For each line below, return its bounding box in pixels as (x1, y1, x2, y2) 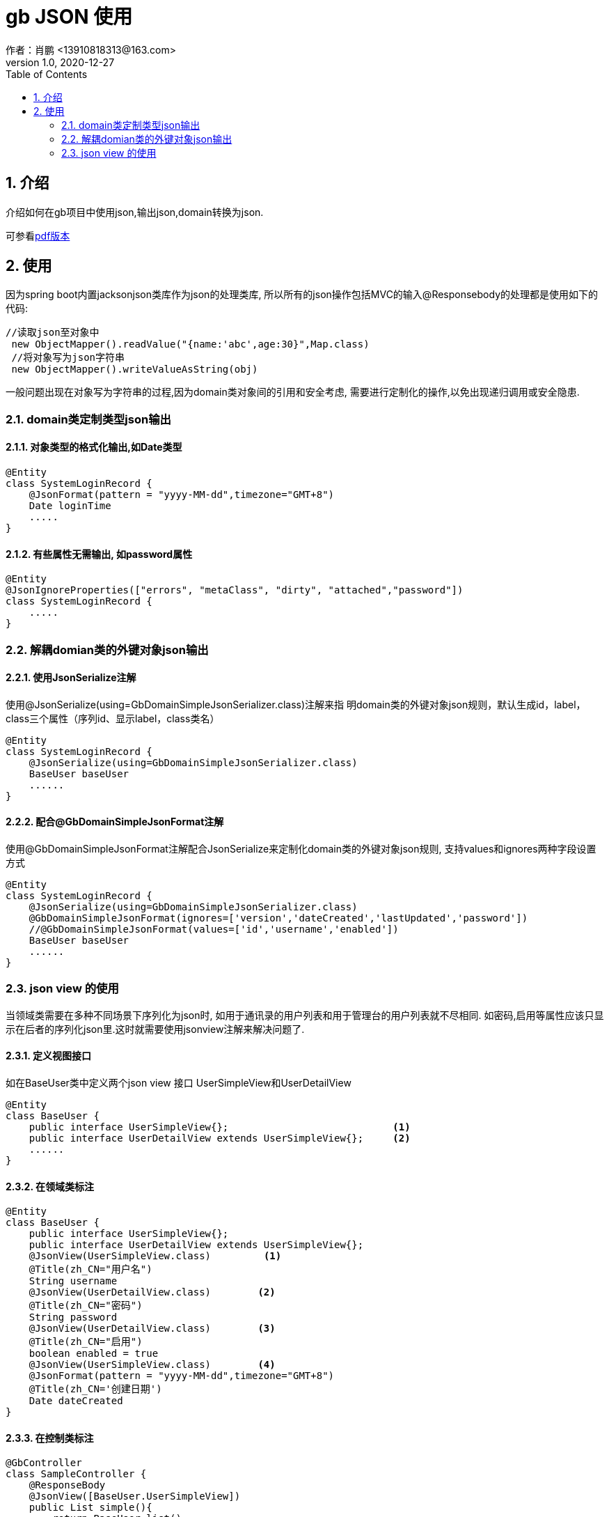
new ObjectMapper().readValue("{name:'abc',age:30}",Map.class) (11, 339, 370, 350)
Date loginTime (29, 500, 111, 512)
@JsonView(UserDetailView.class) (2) (29, 1286, 276, 1298)
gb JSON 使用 (6, 5, 133, 29)
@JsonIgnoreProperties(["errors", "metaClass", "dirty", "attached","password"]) (6, 584, 464, 596)
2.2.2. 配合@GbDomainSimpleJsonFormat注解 (6, 816, 224, 828)
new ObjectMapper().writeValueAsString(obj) (11, 364, 258, 375)
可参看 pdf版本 (6, 229, 70, 242)
